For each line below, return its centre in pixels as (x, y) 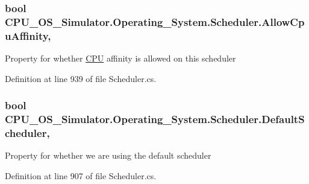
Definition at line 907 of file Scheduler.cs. (81, 175)
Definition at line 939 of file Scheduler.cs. (81, 78)
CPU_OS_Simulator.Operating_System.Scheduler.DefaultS (155, 119)
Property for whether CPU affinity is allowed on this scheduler (120, 58)
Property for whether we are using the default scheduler (108, 155)
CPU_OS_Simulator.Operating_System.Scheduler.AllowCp (155, 21)
